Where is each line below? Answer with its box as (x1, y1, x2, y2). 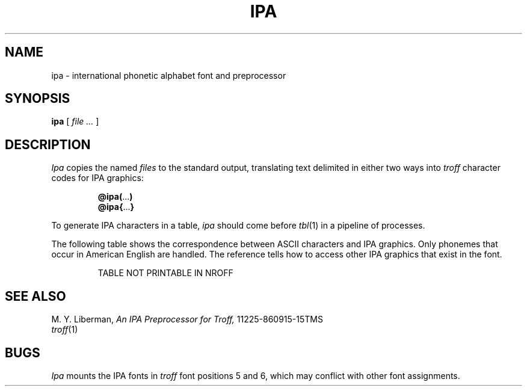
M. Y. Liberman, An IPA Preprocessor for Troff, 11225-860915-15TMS (51, 314, 323, 325)
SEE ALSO (5, 288, 66, 304)
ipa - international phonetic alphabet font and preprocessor (51, 70, 286, 81)
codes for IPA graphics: (51, 173, 144, 183)
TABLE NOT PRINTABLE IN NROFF (97, 268, 233, 279)
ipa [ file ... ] (51, 116, 99, 127)
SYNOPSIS (5, 91, 70, 106)
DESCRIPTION (5, 137, 91, 152)
